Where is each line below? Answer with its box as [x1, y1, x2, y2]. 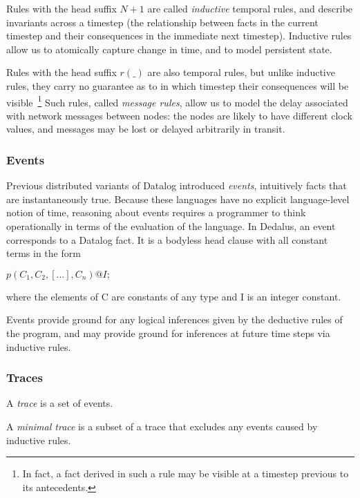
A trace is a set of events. [6, 396, 113, 410]
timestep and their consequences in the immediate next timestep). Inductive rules [6, 28, 352, 43]
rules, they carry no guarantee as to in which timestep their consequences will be [6, 78, 349, 93]
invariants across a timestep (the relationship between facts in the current [6, 15, 319, 29]
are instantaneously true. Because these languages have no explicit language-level [6, 191, 350, 206]
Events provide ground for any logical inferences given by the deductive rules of [6, 312, 343, 327]
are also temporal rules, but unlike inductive [147, 65, 335, 79]
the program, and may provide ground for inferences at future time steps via [6, 325, 330, 340]
